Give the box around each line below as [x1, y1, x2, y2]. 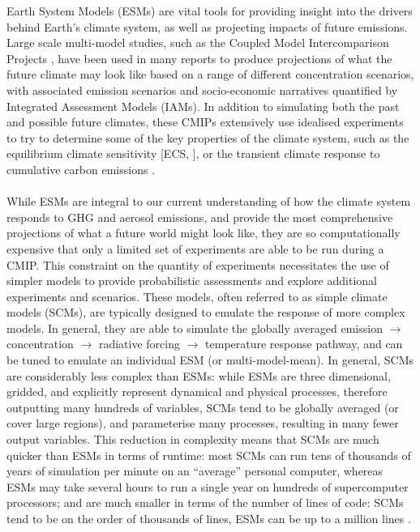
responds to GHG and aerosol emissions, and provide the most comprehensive [6, 208, 393, 225]
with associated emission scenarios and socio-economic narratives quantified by [6, 81, 398, 98]
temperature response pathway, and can [205, 335, 403, 352]
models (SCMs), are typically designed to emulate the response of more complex [6, 304, 405, 321]
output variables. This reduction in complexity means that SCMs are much [6, 431, 379, 448]
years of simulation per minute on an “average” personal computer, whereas [6, 462, 384, 479]
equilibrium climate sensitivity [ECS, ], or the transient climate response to [6, 145, 380, 162]
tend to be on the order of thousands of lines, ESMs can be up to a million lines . [6, 510, 411, 526]
